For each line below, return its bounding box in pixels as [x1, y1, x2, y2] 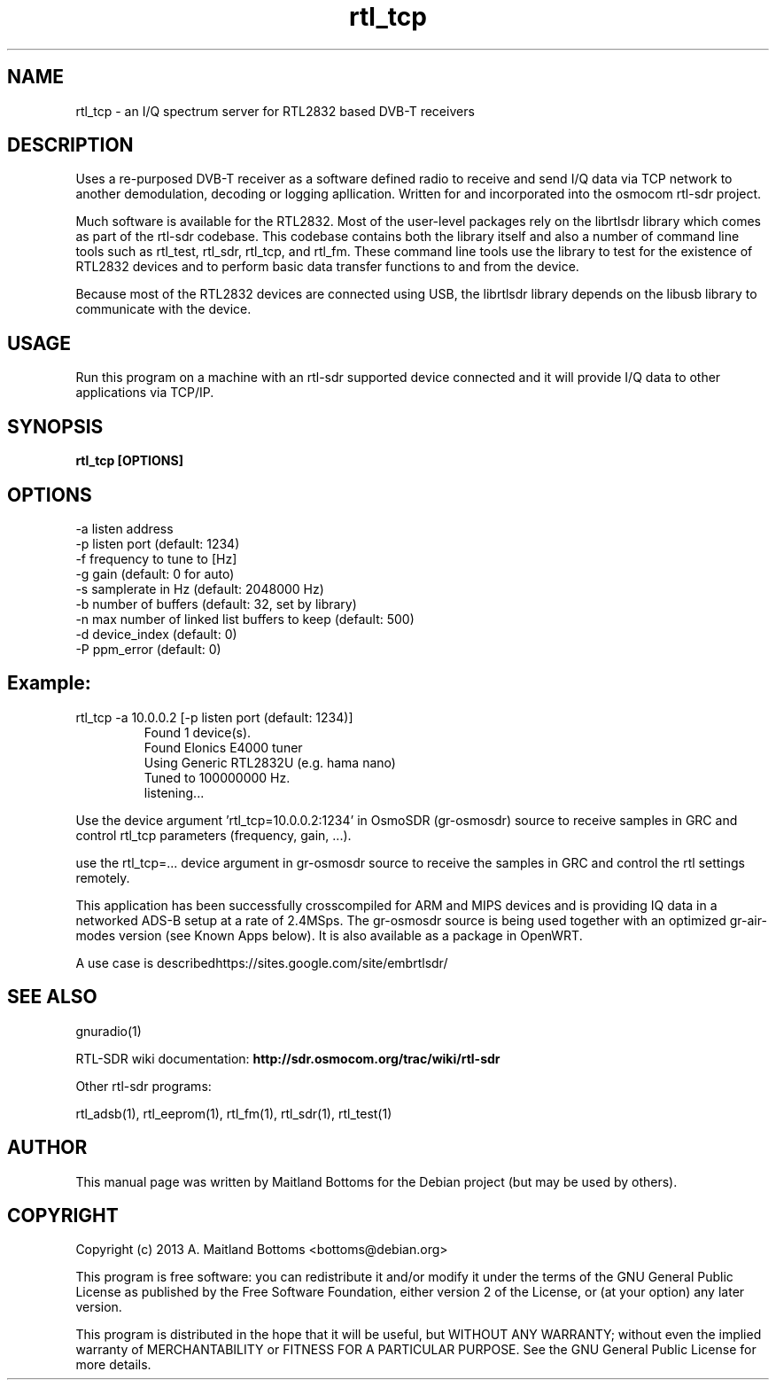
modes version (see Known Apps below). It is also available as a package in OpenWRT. [75, 927, 583, 943]
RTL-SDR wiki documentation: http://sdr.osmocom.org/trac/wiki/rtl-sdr [75, 1050, 501, 1066]
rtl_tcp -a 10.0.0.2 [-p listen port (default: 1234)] [75, 709, 353, 725]
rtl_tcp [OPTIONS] [75, 453, 183, 469]
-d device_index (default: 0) [75, 626, 237, 642]
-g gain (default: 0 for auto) [75, 565, 235, 581]
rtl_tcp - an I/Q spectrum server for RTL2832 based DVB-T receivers [75, 103, 475, 119]
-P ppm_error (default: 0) [75, 641, 221, 657]
